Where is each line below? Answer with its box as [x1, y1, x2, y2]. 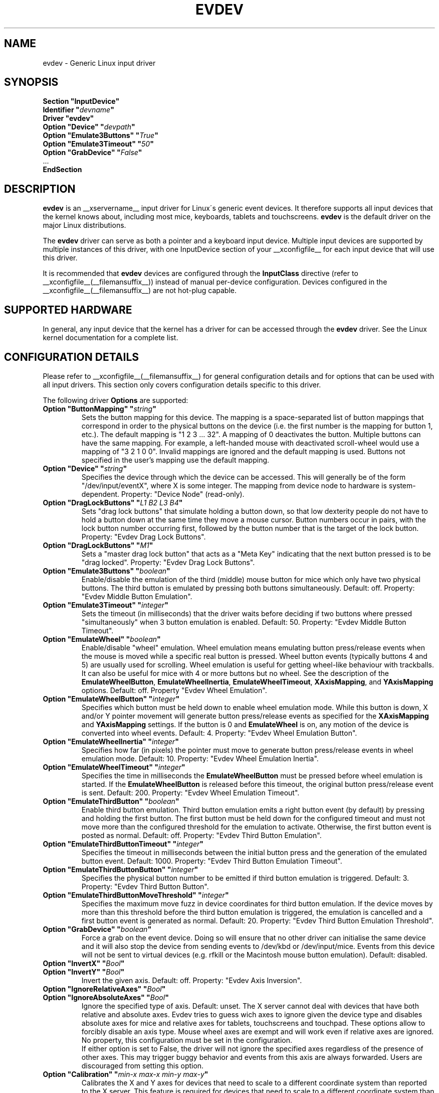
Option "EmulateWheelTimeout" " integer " [43, 762, 185, 771]
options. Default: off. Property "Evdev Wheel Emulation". [81, 686, 267, 695]
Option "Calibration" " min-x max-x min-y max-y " [43, 1069, 208, 1078]
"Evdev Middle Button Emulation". [81, 592, 192, 601]
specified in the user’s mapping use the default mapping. [81, 455, 270, 464]
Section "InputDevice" [43, 97, 120, 106]
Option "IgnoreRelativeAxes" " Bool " [43, 984, 166, 993]
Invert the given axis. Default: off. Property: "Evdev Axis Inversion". [81, 976, 302, 985]
